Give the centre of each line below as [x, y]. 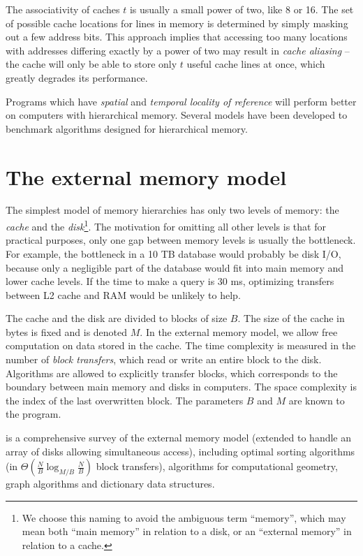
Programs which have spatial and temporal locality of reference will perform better [181, 101]
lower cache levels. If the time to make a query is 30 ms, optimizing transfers [170, 281]
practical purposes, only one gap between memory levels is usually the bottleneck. [181, 240]
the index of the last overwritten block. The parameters [125, 400]
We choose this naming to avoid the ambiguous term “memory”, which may [184, 517]
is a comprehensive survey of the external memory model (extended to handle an [179, 438]
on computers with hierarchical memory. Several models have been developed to [177, 115]
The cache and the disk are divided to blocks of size [117, 318]
